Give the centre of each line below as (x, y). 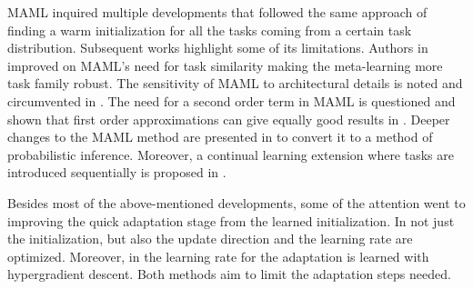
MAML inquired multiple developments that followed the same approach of (217, 12)
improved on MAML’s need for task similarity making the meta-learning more (225, 65)
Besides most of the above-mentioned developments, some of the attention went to (236, 202)
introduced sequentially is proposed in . (117, 172)
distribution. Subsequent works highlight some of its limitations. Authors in (218, 48)
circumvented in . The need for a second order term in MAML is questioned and (231, 100)
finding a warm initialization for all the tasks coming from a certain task (210, 30)
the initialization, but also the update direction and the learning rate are (210, 239)
